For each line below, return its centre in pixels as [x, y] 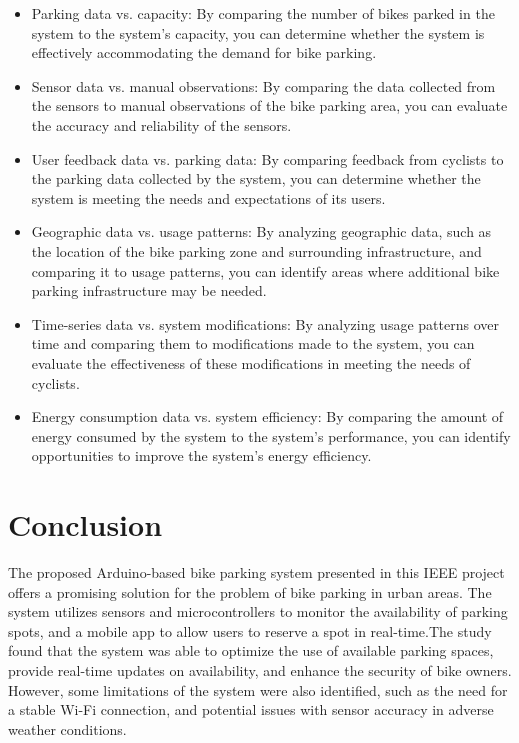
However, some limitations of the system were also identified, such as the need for [258, 689]
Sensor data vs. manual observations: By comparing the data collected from [263, 85]
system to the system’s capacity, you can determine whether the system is [258, 32]
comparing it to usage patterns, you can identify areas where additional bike [265, 270]
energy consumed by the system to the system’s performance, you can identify [271, 435]
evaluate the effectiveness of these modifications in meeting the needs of [251, 362]
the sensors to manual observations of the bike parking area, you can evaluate [269, 105]
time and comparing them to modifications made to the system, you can [253, 343]
